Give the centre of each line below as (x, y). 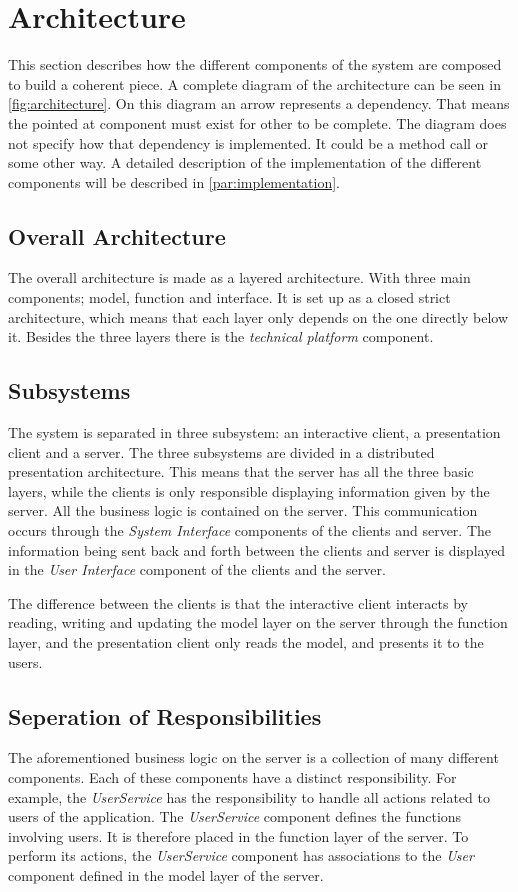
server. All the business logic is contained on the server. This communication (243, 510)
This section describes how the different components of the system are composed (255, 64)
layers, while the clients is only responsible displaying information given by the (249, 490)
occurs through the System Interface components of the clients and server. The (250, 530)
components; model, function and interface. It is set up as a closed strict (229, 297)
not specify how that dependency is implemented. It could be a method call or (248, 142)
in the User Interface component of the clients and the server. (197, 569)
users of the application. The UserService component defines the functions (235, 816)
